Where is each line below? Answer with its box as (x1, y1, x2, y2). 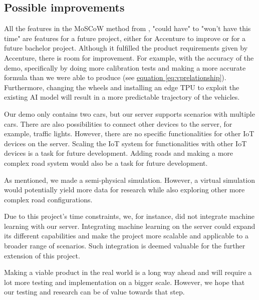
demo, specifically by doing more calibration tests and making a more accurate (4, 62, 246, 73)
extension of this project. (4, 250, 80, 260)
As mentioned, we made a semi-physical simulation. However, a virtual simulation (4, 174, 255, 185)
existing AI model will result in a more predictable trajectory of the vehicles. (4, 92, 240, 102)
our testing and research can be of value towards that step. (4, 286, 185, 297)
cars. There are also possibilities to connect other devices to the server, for (4, 118, 232, 129)
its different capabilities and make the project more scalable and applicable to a (4, 230, 248, 241)
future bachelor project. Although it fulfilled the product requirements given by (4, 43, 248, 53)
